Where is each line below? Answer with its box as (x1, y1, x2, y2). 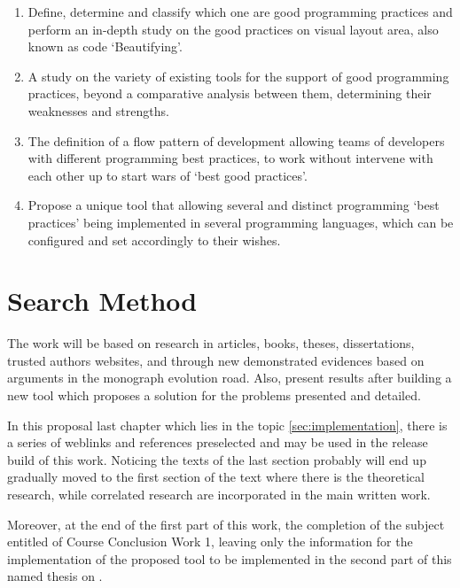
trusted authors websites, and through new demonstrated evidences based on (7, 351, 425, 369)
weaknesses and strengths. (27, 101, 169, 120)
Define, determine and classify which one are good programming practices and (27, 3, 453, 20)
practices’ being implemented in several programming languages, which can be (27, 213, 454, 231)
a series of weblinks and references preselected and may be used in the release (7, 433, 428, 452)
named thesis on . (7, 567, 103, 585)
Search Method (7, 282, 198, 319)
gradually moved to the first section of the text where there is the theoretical (7, 468, 425, 486)
